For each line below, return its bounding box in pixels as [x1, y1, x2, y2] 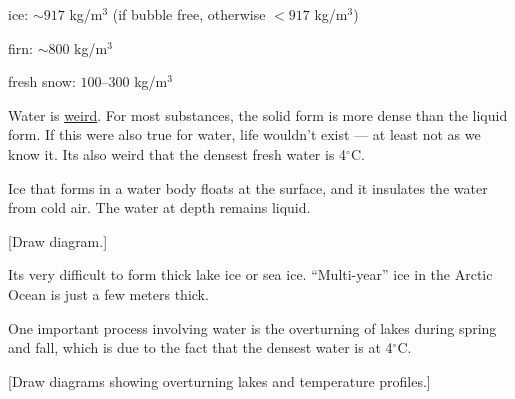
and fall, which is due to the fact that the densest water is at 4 [8, 337, 393, 358]
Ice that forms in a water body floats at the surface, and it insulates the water [8, 177, 488, 198]
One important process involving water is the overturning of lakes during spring [8, 317, 497, 338]
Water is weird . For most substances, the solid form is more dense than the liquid [8, 104, 508, 125]
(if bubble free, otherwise [112, 4, 266, 24]
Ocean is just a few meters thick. [8, 283, 209, 304]
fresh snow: [8, 71, 76, 92]
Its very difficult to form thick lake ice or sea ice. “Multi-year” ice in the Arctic [8, 264, 493, 285]
